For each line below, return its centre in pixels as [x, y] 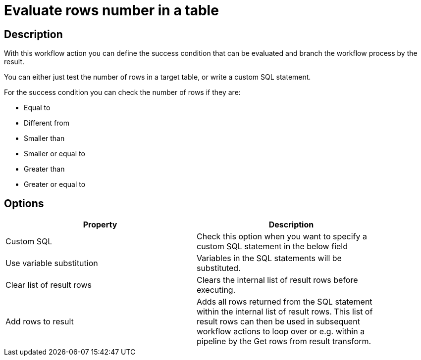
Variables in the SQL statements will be [269, 258]
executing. [216, 290]
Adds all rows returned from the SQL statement [285, 302]
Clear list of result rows [49, 285]
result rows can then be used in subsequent [278, 322]
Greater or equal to [55, 184]
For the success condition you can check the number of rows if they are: [122, 92]
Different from [47, 123]
